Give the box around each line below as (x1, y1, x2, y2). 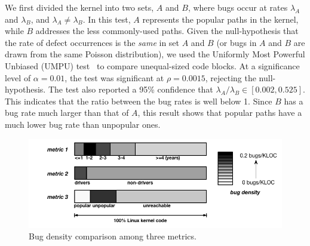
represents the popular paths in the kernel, (142, 13, 299, 25)
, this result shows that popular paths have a (137, 106, 302, 119)
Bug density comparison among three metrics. (29, 230, 197, 242)
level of (5, 71, 31, 84)
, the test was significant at (65, 71, 164, 84)
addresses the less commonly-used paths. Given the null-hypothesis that (35, 24, 299, 37)
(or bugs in (216, 36, 257, 48)
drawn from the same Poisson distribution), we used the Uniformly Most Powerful (5, 48, 305, 60)
